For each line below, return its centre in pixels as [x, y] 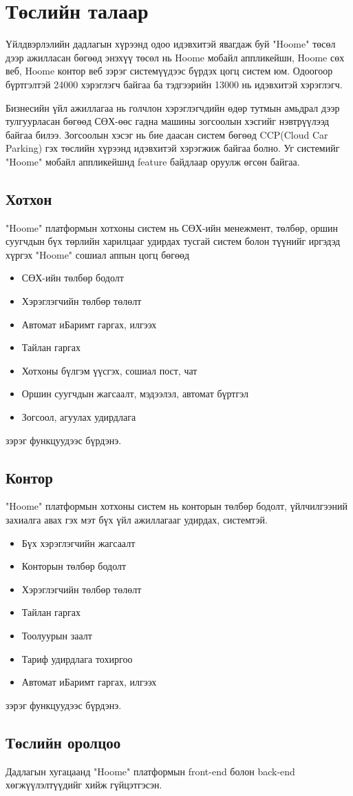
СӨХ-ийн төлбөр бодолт [73, 278]
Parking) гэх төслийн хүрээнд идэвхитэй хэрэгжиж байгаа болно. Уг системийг [173, 148]
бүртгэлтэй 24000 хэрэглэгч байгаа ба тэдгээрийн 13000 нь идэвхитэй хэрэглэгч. [174, 84]
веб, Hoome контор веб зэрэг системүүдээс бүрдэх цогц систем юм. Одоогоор [169, 71]
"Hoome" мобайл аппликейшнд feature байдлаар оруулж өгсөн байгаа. [153, 161]
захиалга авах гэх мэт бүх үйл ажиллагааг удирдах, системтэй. [137, 519]
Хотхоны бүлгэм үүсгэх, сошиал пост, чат [109, 370]
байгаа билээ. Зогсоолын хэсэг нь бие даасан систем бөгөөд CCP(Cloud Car [167, 134]
